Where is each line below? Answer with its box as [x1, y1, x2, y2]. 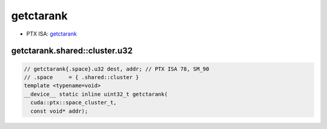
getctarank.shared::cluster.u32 [11, 46, 133, 56]
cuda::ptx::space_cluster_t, [30, 99, 117, 106]
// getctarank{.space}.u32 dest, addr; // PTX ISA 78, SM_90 [24, 65, 210, 72]
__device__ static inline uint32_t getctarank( [24, 90, 168, 98]
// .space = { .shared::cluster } [24, 74, 139, 81]
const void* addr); [30, 107, 88, 115]
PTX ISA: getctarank [26, 30, 77, 37]
